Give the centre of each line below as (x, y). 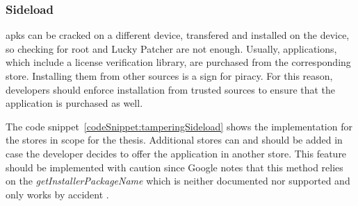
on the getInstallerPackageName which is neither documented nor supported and (178, 181)
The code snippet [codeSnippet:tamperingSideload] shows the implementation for (179, 126)
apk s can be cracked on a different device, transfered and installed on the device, (178, 35)
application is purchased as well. (74, 103)
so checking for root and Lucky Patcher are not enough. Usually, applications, (171, 48)
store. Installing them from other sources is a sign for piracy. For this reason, (169, 76)
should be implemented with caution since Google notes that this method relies (174, 167)
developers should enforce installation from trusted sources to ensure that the (171, 89)
